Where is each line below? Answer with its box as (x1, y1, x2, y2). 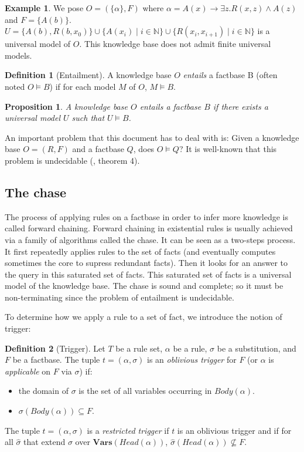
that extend (23, 436, 66, 448)
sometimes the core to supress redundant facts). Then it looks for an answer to (5, 257, 288, 269)
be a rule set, (115, 342, 163, 354)
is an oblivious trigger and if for (177, 424, 292, 436)
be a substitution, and (217, 342, 296, 354)
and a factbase (72, 143, 124, 155)
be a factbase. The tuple (12, 353, 100, 366)
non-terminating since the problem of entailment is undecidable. (5, 291, 234, 303)
